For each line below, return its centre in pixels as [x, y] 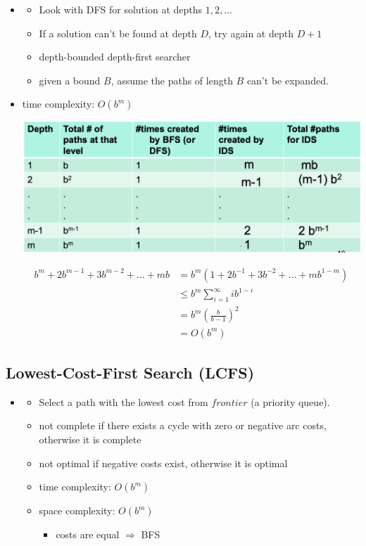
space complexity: [77, 510]
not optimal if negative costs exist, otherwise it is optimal [163, 463]
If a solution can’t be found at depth [118, 33]
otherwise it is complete [90, 439]
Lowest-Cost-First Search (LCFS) [130, 372]
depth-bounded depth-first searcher [115, 57]
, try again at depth [251, 33]
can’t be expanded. [288, 80]
